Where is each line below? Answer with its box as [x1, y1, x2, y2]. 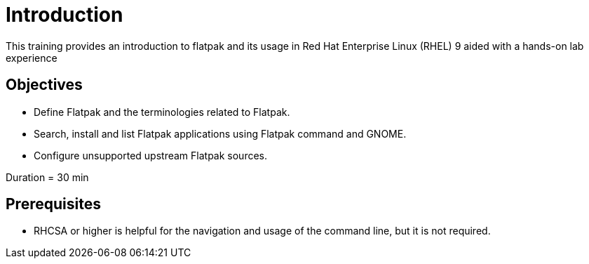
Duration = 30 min [6, 171, 89, 183]
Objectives [6, 76, 83, 94]
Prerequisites [6, 195, 101, 213]
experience [6, 51, 57, 64]
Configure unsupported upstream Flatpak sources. [34, 149, 268, 161]
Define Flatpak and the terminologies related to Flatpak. [34, 105, 290, 118]
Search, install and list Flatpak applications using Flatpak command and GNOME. [34, 127, 407, 140]
